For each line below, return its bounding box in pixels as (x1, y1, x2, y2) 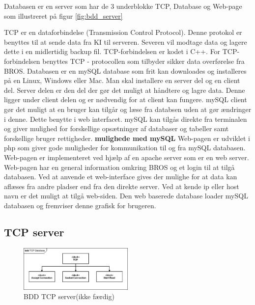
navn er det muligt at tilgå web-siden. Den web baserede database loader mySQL (4, 191, 248, 201)
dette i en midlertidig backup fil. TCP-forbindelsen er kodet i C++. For (4, 46, 221, 56)
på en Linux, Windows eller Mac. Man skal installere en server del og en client (4, 75, 240, 85)
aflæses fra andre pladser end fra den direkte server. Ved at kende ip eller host (4, 181, 239, 191)
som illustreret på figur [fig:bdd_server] (4, 10, 123, 21)
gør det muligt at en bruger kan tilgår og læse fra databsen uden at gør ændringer (4, 104, 252, 114)
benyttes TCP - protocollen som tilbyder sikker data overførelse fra (42, 55, 245, 66)
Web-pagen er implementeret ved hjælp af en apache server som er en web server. (4, 152, 249, 162)
